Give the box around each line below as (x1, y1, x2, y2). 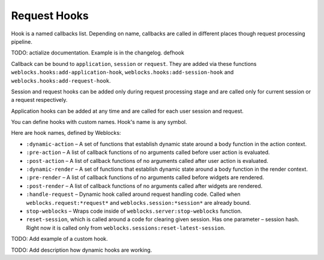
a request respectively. (11, 96, 68, 104)
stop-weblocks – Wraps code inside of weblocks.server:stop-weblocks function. (26, 207, 242, 214)
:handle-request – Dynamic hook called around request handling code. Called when (26, 191, 241, 198)
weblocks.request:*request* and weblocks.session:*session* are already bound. (26, 199, 251, 206)
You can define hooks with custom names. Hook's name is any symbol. (11, 119, 187, 126)
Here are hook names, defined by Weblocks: (11, 129, 121, 137)
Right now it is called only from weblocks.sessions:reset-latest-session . (26, 224, 226, 231)
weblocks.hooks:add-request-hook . (11, 77, 111, 84)
